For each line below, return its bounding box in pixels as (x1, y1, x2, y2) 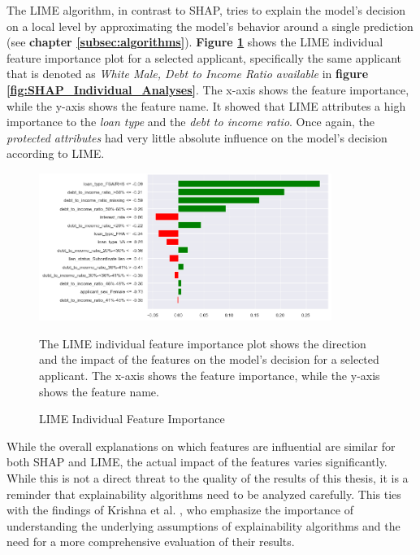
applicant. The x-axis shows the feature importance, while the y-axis (39, 367, 380, 384)
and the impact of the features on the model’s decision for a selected (39, 351, 379, 368)
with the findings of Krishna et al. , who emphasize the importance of (6, 501, 353, 518)
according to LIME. (6, 145, 105, 162)
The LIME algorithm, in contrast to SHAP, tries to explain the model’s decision (6, 2, 406, 18)
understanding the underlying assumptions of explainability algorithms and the (6, 517, 401, 534)
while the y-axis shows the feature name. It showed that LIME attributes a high (6, 97, 406, 114)
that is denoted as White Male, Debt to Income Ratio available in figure (6, 65, 369, 82)
